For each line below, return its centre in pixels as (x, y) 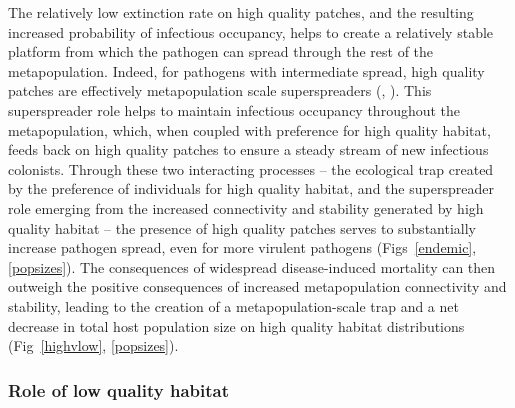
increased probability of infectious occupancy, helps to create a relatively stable (251, 31)
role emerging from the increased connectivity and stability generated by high (246, 207)
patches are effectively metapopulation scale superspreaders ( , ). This (220, 90)
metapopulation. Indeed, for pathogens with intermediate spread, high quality (246, 70)
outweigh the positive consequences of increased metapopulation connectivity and (257, 286)
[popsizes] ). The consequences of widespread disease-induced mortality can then (252, 266)
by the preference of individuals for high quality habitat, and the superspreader (251, 188)
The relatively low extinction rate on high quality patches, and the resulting (241, 12)
